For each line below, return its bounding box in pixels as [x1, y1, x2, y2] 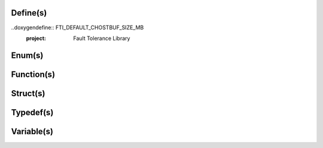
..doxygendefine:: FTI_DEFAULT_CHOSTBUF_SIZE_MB [11, 24, 144, 31]
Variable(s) [11, 126, 54, 137]
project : [26, 35, 46, 42]
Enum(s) [11, 50, 44, 60]
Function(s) [11, 69, 56, 79]
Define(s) [11, 8, 47, 18]
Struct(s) [11, 88, 45, 98]
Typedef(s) [11, 107, 54, 118]
